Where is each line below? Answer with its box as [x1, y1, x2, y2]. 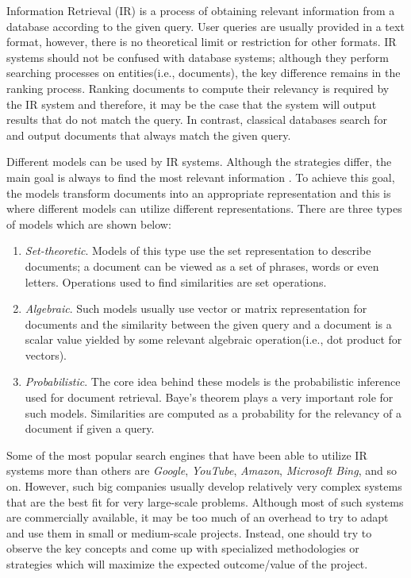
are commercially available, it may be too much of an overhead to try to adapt [6, 509, 389, 526]
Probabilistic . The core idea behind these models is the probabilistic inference [25, 373, 401, 390]
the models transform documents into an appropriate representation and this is [6, 184, 391, 201]
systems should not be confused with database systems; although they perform [6, 48, 389, 65]
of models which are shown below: [6, 215, 171, 232]
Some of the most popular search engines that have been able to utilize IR [6, 446, 367, 463]
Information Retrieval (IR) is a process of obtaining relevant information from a [6, 2, 395, 18]
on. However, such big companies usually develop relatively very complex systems [6, 478, 402, 495]
